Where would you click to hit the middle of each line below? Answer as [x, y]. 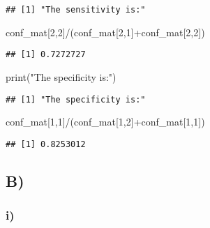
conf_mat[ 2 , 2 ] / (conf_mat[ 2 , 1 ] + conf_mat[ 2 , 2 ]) [105, 32]
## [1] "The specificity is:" [76, 99]
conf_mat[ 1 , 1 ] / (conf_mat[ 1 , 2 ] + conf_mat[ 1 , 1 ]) [105, 122]
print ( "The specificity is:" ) [61, 76]
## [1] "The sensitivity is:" [76, 10]
